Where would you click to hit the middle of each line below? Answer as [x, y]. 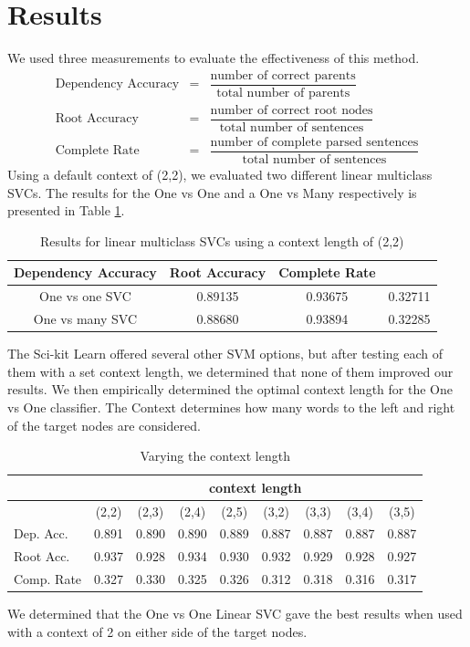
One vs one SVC [85, 296]
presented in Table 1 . [66, 210]
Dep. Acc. [41, 533]
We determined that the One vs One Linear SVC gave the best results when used [235, 614]
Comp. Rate [48, 579]
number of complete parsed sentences [314, 142]
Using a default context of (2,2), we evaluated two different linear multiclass [220, 174]
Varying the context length [215, 456]
